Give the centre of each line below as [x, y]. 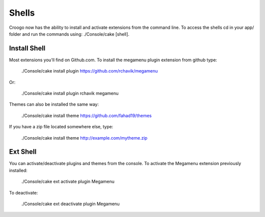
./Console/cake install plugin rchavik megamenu [70, 94]
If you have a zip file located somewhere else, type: [61, 127]
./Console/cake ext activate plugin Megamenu [68, 182]
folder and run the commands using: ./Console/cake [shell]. [69, 34]
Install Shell [27, 48]
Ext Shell [23, 152]
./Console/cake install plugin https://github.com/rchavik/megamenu [90, 71]
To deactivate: [24, 193]
